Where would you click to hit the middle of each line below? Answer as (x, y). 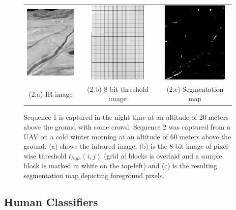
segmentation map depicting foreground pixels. (94, 175)
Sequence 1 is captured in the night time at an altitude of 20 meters (126, 117)
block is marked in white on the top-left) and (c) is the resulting (120, 166)
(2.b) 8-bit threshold (118, 89)
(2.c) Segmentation (195, 89)
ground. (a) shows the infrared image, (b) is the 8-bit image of (118, 146)
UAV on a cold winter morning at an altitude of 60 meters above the (127, 136)
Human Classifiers (51, 201)
